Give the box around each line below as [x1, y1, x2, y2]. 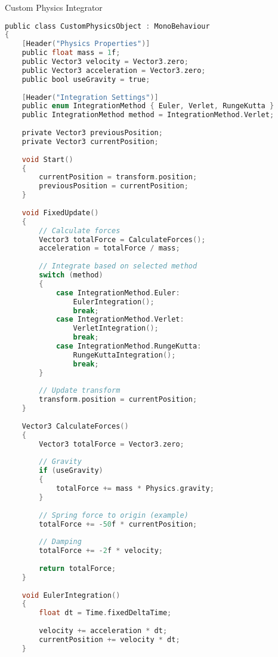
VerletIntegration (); [73, 324, 159, 333]
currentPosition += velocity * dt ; [39, 635, 180, 644]
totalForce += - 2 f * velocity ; [39, 546, 163, 555]
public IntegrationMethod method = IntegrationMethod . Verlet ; [21, 111, 274, 120]
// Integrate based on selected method [39, 262, 197, 271]
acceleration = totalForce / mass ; [39, 244, 180, 253]
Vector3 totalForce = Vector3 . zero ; [39, 439, 184, 448]
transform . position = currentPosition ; [39, 395, 197, 404]
